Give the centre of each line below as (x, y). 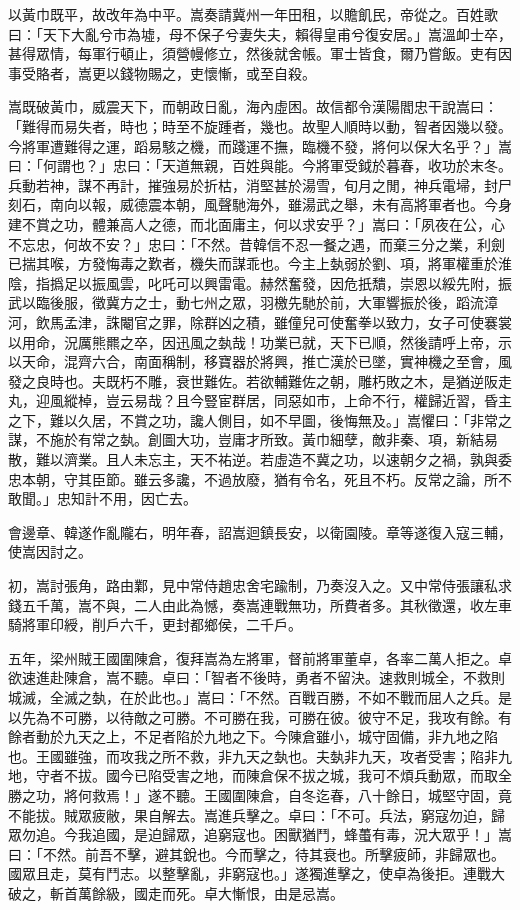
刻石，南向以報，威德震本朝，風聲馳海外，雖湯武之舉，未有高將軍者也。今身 (260, 204)
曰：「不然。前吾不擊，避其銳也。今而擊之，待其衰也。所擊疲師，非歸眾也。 (256, 853)
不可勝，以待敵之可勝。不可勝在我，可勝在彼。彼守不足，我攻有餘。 (273, 716)
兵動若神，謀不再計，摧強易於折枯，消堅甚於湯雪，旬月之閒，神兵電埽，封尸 (260, 184)
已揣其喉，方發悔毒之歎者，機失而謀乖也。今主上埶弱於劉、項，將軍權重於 (253, 263)
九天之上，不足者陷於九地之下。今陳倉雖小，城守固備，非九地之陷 (280, 736)
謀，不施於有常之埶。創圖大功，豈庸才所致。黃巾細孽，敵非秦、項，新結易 (253, 439)
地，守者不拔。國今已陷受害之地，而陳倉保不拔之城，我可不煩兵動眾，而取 (253, 775)
